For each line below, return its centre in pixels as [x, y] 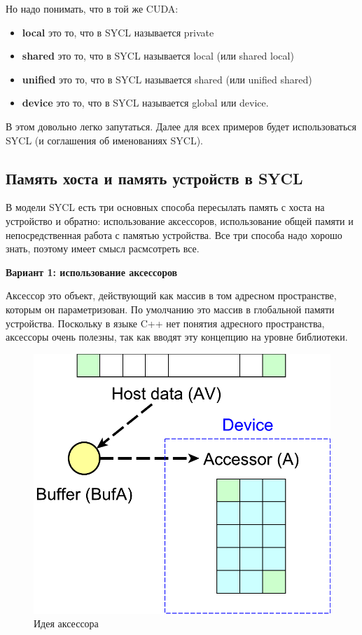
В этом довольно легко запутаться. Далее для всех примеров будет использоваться [181, 126]
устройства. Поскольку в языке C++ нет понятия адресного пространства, [165, 323]
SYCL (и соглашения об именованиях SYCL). [104, 140]
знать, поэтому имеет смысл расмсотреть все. [103, 248]
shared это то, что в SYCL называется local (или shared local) [158, 56]
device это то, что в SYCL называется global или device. [145, 103]
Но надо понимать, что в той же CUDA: [92, 8]
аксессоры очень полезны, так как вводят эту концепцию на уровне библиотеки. [177, 337]
